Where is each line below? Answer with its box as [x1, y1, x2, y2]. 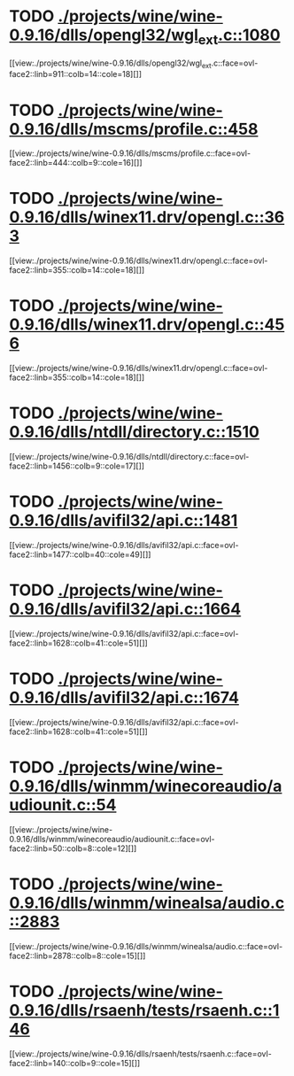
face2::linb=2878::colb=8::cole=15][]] [9, 950, 146, 961]
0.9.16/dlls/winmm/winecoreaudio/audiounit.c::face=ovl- [9, 833, 215, 844]
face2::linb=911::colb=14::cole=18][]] [9, 69, 143, 80]
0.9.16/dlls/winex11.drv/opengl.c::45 [9, 314, 285, 335]
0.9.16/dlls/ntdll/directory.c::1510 [9, 422, 259, 442]
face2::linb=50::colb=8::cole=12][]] [9, 843, 137, 854]
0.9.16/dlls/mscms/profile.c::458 [9, 119, 259, 139]
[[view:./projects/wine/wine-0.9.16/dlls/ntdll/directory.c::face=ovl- [9, 452, 250, 462]
